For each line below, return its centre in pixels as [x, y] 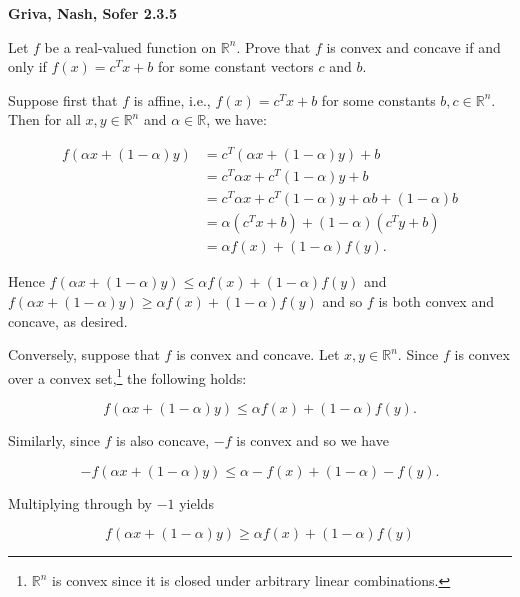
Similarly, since [54, 439]
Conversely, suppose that [84, 354]
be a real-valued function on [130, 46]
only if [27, 66]
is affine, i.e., [172, 99]
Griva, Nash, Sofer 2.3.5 [92, 13]
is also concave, [163, 439]
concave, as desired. [68, 320]
